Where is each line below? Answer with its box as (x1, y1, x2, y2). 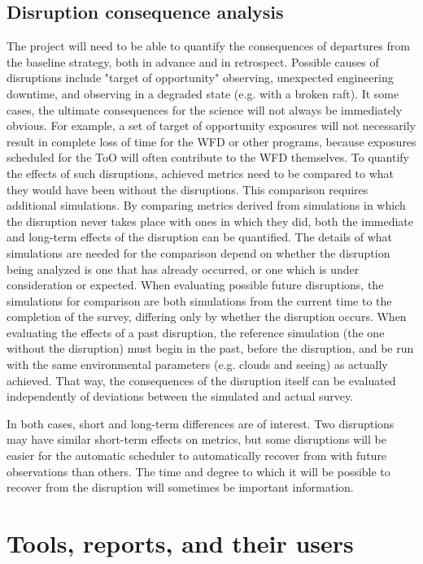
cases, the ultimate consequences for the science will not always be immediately (7, 101, 403, 118)
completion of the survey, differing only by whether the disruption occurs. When (7, 308, 407, 325)
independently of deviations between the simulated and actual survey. (7, 388, 354, 405)
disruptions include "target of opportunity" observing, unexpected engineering (7, 69, 394, 86)
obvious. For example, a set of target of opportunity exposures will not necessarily (7, 117, 416, 134)
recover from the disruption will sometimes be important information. (7, 479, 354, 496)
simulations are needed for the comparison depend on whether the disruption (7, 244, 390, 261)
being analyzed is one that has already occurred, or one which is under (7, 260, 360, 277)
